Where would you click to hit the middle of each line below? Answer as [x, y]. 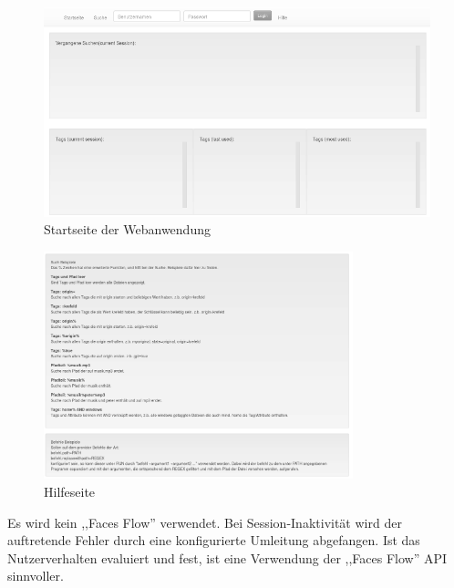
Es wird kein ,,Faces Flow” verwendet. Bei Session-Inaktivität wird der [205, 522]
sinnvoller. [36, 576]
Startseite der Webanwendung [127, 229]
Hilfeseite [70, 491]
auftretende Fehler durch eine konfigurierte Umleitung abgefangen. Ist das [214, 540]
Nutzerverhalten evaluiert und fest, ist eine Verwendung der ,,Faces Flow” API [227, 557]
